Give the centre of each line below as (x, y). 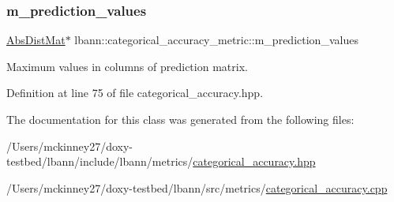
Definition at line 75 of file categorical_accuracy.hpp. (135, 93)
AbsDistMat (36, 40)
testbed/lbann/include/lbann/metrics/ (100, 161)
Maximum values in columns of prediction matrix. (127, 66)
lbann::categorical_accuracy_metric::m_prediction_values (216, 40)
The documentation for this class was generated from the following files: (180, 119)
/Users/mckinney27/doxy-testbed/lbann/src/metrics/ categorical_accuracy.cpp (197, 187)
